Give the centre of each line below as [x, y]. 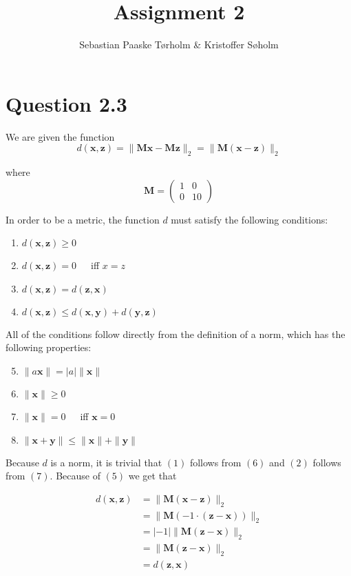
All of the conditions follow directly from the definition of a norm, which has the [175, 334]
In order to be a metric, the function [83, 219]
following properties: [49, 347]
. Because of [75, 476]
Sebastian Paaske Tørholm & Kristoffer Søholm [179, 44]
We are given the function [60, 136]
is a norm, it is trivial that [106, 462]
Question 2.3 [66, 103]
